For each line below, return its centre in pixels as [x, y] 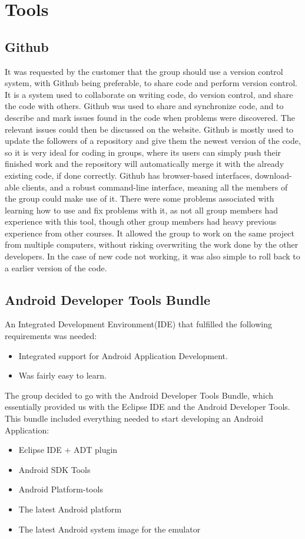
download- [273, 175]
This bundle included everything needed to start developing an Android [134, 418]
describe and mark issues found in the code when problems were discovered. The [150, 117]
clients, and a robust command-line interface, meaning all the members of [155, 187]
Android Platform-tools [61, 489]
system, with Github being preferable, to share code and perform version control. [151, 83]
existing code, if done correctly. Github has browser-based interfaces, [129, 175]
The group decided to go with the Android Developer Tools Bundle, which [139, 395]
